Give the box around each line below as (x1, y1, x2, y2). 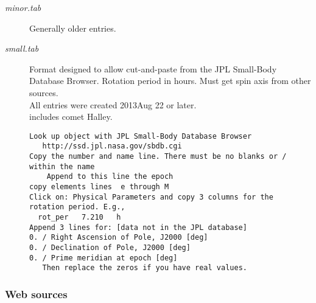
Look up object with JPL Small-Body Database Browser (29, 131, 252, 141)
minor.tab (5, 1, 41, 13)
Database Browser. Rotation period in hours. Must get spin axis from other (29, 74, 311, 87)
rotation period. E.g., (29, 203, 125, 212)
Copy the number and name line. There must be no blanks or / (29, 152, 287, 161)
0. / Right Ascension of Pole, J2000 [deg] (29, 233, 208, 242)
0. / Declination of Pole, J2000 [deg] (29, 243, 191, 252)
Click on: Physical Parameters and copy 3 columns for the (29, 192, 273, 201)
